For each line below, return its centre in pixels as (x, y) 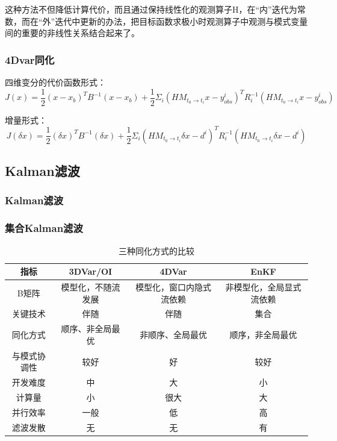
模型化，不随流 (91, 287)
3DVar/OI (91, 271)
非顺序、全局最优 (174, 335)
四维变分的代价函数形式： (55, 82)
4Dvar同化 (30, 59)
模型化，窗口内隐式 (174, 287)
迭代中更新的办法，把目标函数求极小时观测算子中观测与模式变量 (181, 21)
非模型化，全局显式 (263, 287)
